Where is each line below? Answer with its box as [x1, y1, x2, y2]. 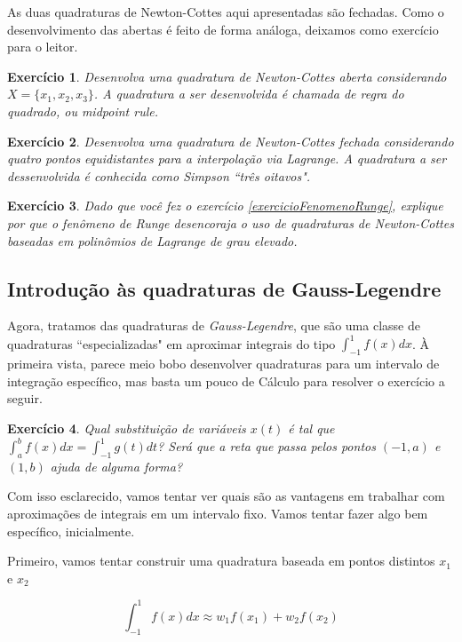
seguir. [7, 389, 43, 408]
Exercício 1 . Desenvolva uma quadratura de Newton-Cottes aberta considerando [7, 67, 447, 85]
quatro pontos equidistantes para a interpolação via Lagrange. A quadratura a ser [7, 149, 447, 168]
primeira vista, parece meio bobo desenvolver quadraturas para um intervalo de [7, 354, 440, 373]
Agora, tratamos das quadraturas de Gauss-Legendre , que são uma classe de [7, 316, 420, 335]
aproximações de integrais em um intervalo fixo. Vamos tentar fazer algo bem [7, 504, 428, 523]
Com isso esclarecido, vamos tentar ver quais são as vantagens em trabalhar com [7, 487, 445, 505]
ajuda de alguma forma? [50, 456, 183, 475]
